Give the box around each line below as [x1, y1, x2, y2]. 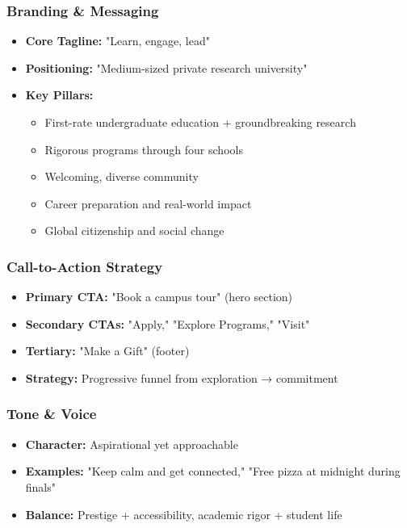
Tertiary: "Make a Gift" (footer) [25, 342, 190, 359]
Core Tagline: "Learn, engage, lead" [25, 32, 210, 49]
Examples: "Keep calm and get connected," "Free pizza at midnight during [25, 463, 401, 480]
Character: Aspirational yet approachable [25, 435, 238, 452]
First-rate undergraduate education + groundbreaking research [44, 114, 356, 130]
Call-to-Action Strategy [6, 256, 163, 276]
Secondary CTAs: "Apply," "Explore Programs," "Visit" [25, 315, 310, 332]
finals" [25, 478, 57, 495]
